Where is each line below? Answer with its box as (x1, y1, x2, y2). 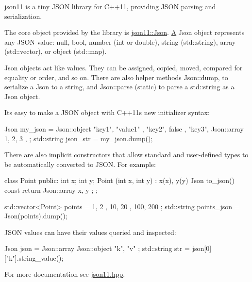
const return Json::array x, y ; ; (4, 184, 98, 195)
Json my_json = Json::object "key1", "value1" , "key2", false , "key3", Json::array (4, 123, 244, 133)
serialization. (4, 11, 42, 21)
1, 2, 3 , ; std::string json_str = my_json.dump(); (4, 133, 153, 143)
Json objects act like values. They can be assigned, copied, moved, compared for (4, 62, 243, 72)
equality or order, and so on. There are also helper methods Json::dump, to (4, 72, 228, 82)
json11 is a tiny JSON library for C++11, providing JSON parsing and (4, 1, 216, 11)
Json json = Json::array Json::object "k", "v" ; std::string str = (4, 243, 190, 253)
